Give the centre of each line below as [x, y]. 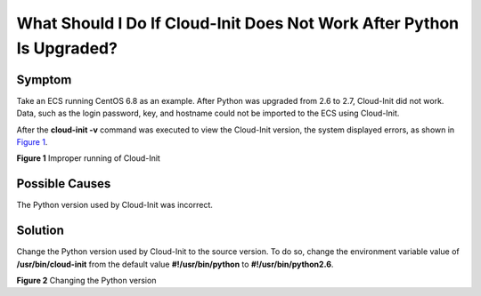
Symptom [44, 80]
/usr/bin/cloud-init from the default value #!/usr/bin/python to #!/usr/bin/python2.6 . [175, 264]
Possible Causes [64, 184]
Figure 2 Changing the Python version [86, 281]
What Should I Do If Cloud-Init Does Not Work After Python [237, 23]
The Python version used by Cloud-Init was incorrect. [114, 205]
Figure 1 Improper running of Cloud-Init [88, 158]
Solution [40, 231]
